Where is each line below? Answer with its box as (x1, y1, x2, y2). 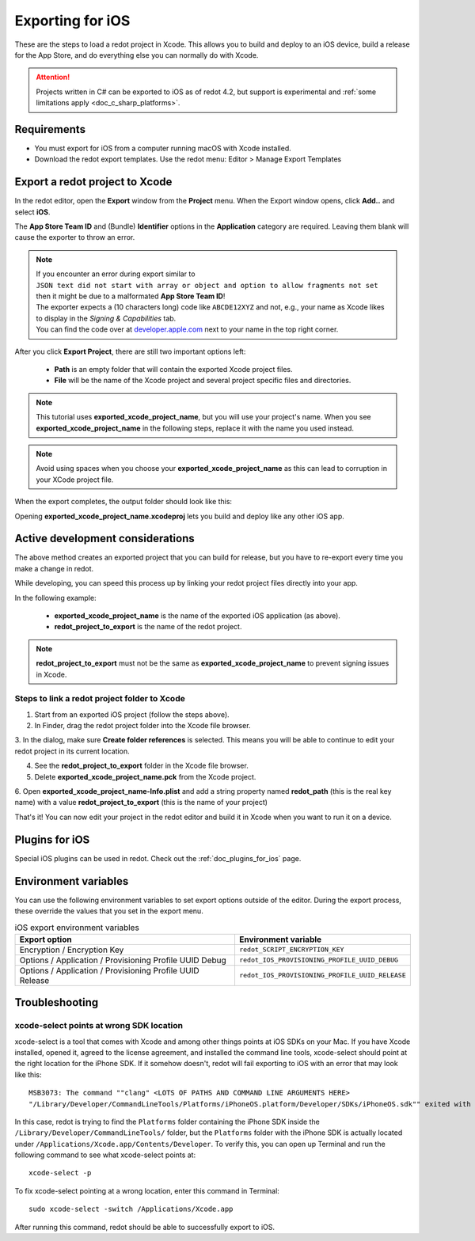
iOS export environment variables (14, 922, 140, 933)
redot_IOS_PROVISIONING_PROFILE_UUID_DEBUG (238, 956, 399, 965)
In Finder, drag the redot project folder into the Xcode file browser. (34, 721, 251, 731)
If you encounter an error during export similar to (36, 269, 196, 279)
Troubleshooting (14, 996, 99, 1009)
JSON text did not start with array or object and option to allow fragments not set (36, 281, 379, 290)
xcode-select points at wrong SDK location (14, 1020, 184, 1031)
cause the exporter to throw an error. (14, 233, 135, 242)
